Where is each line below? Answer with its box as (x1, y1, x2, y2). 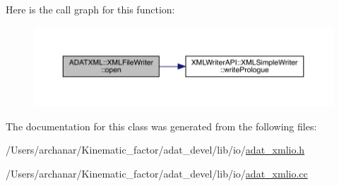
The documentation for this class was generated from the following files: (6, 118, 317, 133)
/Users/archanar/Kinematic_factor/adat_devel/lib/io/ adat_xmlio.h (6, 142, 305, 157)
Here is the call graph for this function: (6, 2, 175, 16)
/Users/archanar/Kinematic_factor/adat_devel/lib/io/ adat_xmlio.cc (6, 166, 308, 180)
